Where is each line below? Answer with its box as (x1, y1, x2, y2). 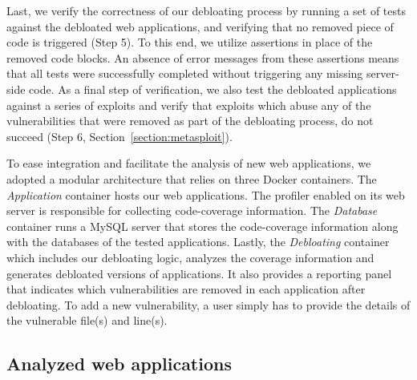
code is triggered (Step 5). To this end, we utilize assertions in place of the (6, 34, 373, 51)
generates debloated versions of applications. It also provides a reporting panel (6, 265, 392, 281)
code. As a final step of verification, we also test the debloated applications (29, 80, 397, 97)
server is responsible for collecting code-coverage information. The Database (6, 202, 378, 219)
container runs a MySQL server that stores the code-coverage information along (6, 217, 399, 234)
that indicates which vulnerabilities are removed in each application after (6, 281, 366, 297)
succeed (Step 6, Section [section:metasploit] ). (6, 127, 233, 144)
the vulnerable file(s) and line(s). (6, 312, 168, 329)
